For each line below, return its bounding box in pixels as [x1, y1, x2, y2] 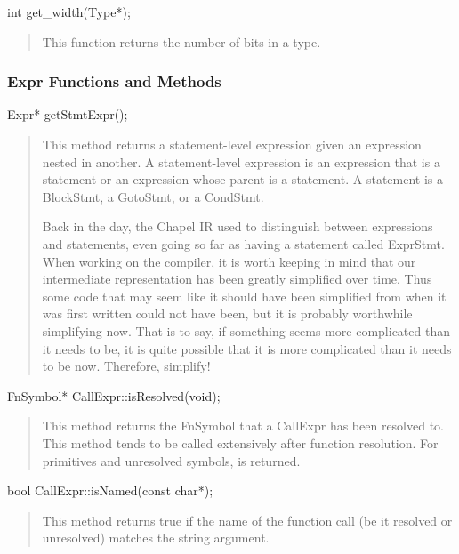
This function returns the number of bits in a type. [42, 32, 321, 51]
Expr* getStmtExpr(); [7, 105, 128, 124]
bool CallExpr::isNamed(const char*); [7, 481, 213, 500]
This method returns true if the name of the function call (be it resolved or [42, 510, 453, 529]
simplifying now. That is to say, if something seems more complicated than [42, 321, 450, 340]
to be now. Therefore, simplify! [42, 357, 211, 375]
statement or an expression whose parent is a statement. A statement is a [42, 170, 443, 189]
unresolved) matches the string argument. [42, 528, 270, 547]
